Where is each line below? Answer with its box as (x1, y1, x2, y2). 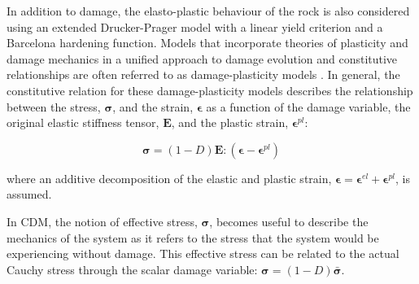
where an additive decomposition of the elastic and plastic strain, (7, 169, 332, 186)
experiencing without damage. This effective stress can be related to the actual (7, 245, 399, 262)
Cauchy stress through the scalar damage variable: (7, 260, 258, 277)
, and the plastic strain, (171, 114, 289, 131)
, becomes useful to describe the (209, 212, 369, 229)
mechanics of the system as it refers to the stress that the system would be (7, 229, 379, 246)
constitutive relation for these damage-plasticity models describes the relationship (7, 81, 413, 98)
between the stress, (7, 98, 101, 115)
